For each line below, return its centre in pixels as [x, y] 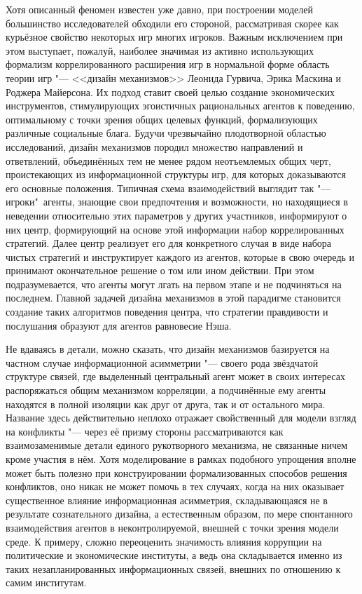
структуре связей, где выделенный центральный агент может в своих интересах [175, 376]
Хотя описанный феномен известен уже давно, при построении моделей [159, 9]
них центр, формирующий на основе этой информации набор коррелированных [175, 229]
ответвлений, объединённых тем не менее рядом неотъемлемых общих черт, [168, 160]
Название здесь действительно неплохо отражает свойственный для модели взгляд [181, 418]
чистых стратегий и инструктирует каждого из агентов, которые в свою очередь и [180, 256]
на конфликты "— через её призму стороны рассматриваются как [145, 431]
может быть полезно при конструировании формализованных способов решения [176, 472]
